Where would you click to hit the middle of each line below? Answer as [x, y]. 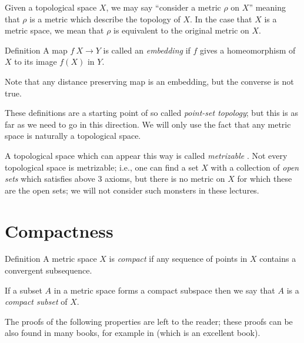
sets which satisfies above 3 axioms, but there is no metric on [115, 179]
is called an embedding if [147, 50]
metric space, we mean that [54, 30]
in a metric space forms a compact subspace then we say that [164, 290]
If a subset [24, 290]
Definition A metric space [51, 259]
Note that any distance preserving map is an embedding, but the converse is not [149, 81]
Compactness [59, 230]
